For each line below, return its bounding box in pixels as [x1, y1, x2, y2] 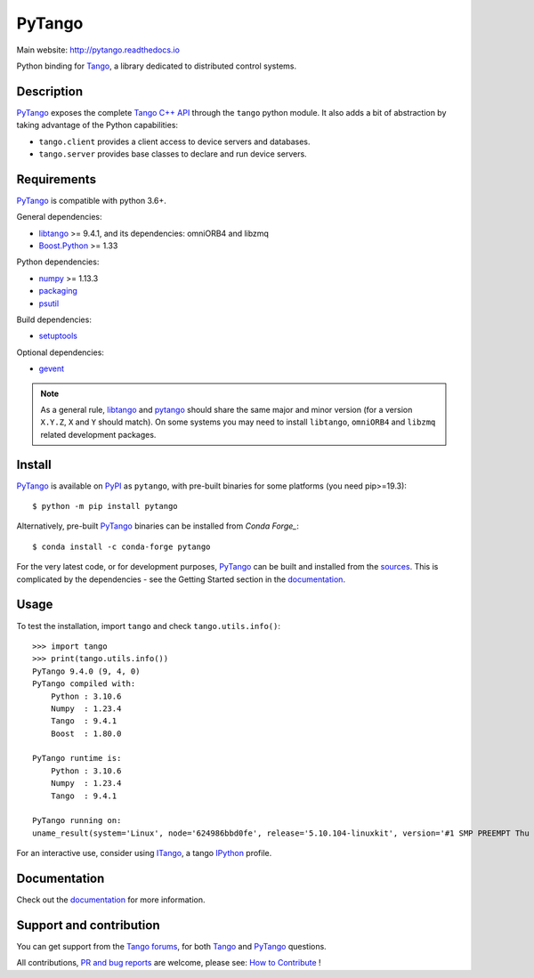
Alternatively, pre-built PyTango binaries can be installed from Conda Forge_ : [16, 521, 300, 531]
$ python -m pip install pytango [32, 501, 178, 512]
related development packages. [40, 429, 157, 440]
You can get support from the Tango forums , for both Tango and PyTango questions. [16, 942, 327, 951]
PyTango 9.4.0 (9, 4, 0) [32, 666, 141, 676]
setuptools [38, 330, 77, 342]
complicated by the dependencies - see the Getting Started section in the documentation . [16, 574, 346, 585]
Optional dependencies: [16, 347, 104, 358]
